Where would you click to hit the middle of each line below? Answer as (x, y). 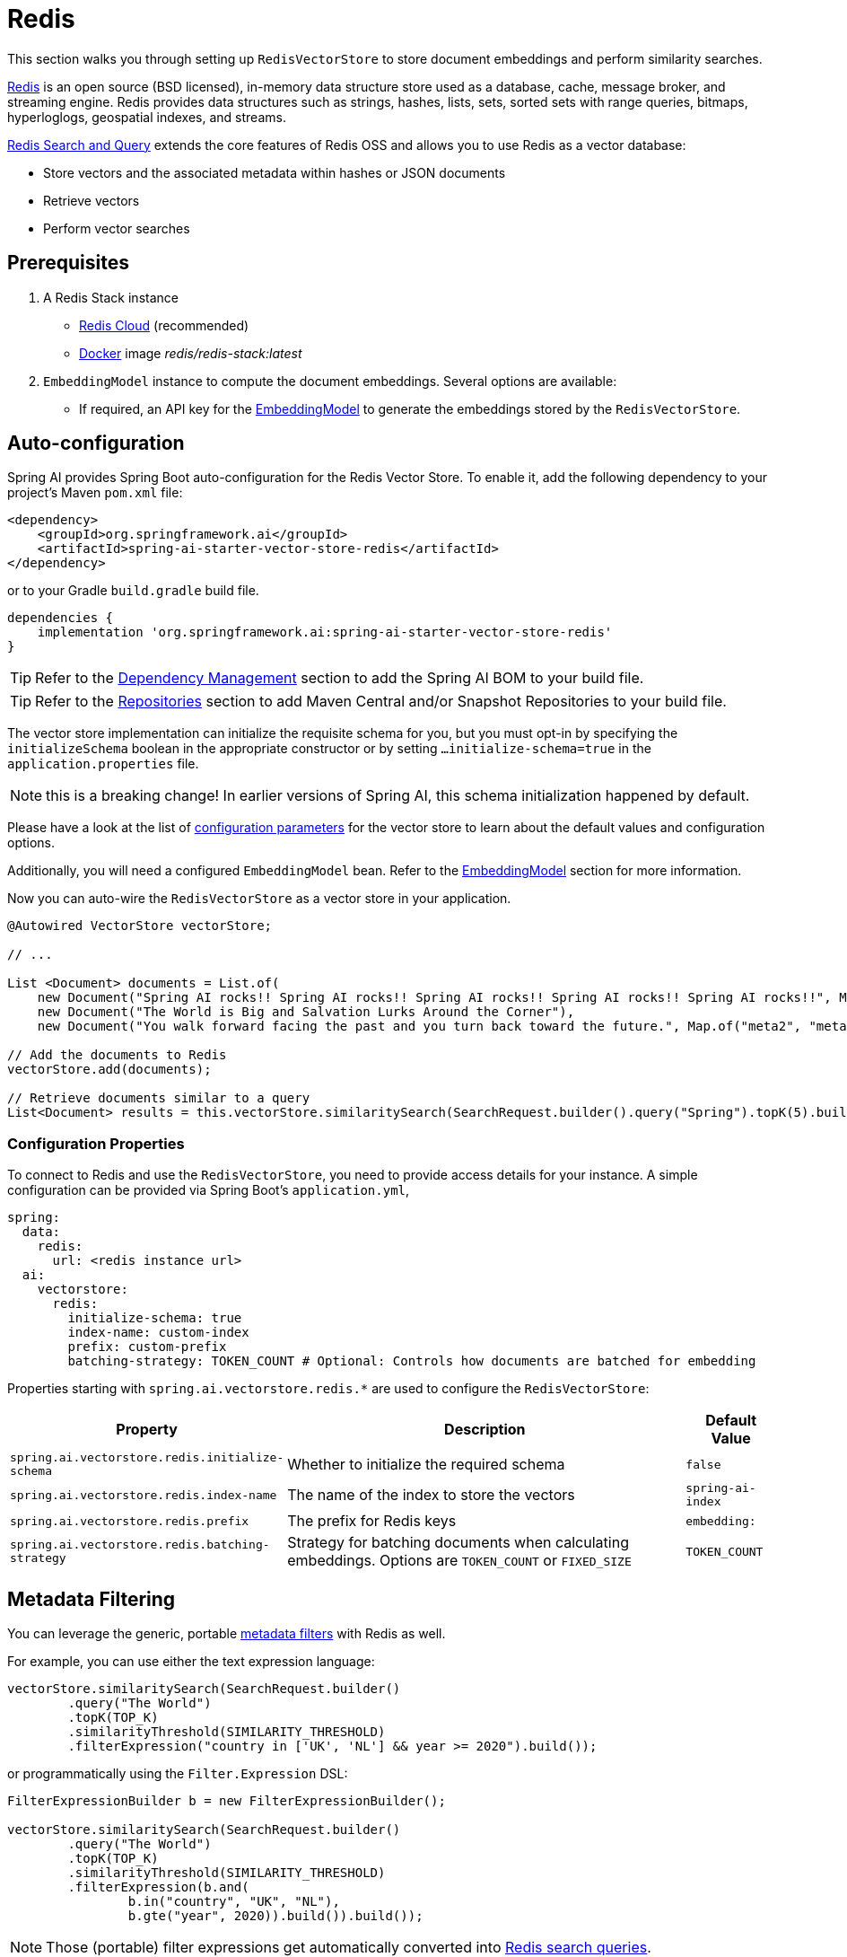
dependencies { (61, 618)
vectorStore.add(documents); (109, 1070)
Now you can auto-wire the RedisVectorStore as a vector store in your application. (259, 899)
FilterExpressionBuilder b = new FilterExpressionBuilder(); (227, 1801)
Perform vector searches (117, 228)
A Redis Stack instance (111, 297)
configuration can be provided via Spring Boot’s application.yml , (209, 1190)
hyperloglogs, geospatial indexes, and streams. (147, 117)
